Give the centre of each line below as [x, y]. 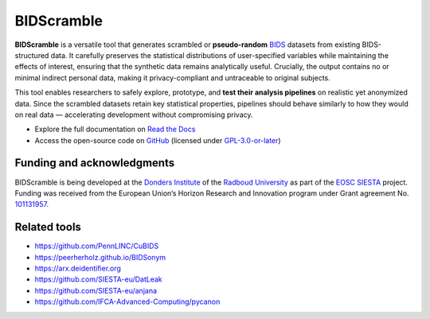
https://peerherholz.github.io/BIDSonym [100, 257]
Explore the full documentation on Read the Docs [115, 129]
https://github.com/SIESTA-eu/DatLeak [98, 279]
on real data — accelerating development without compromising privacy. [134, 115]
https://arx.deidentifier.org [78, 268]
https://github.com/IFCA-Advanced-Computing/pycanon [127, 301]
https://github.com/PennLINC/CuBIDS [97, 246]
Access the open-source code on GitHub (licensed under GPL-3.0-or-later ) [158, 140]
